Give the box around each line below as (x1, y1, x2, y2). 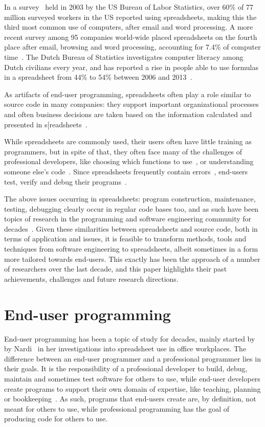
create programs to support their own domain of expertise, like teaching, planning (4, 383, 261, 394)
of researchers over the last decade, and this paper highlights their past (4, 263, 227, 274)
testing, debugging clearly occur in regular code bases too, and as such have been (4, 203, 259, 214)
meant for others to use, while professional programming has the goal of (4, 403, 230, 414)
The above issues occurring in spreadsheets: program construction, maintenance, (4, 193, 256, 204)
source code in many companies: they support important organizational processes (4, 99, 259, 109)
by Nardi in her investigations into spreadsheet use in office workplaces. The (4, 343, 247, 354)
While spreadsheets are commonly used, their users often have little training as (4, 136, 252, 147)
